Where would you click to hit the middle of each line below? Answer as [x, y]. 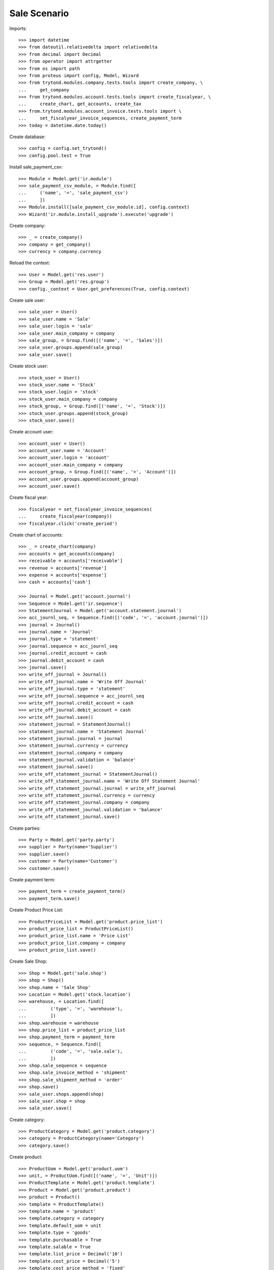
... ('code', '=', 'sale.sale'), [71, 1051]
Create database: [27, 137]
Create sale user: [27, 300]
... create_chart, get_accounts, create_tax [80, 104]
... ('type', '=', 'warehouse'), [71, 1009]
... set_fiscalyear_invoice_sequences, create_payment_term [100, 118]
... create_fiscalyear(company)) [65, 516]
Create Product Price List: [36, 910]
